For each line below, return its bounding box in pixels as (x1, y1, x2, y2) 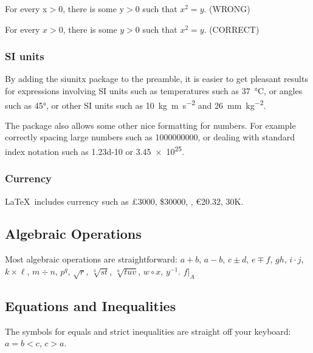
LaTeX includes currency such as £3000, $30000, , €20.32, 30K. (5, 194, 244, 207)
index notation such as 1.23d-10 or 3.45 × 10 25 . (5, 143, 185, 157)
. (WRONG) (204, 2, 250, 15)
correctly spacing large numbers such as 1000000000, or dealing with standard (5, 131, 295, 143)
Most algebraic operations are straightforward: (5, 253, 177, 266)
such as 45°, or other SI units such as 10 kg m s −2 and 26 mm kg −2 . (5, 97, 266, 111)
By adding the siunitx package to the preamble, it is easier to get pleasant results (5, 72, 308, 85)
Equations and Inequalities (5, 296, 176, 315)
